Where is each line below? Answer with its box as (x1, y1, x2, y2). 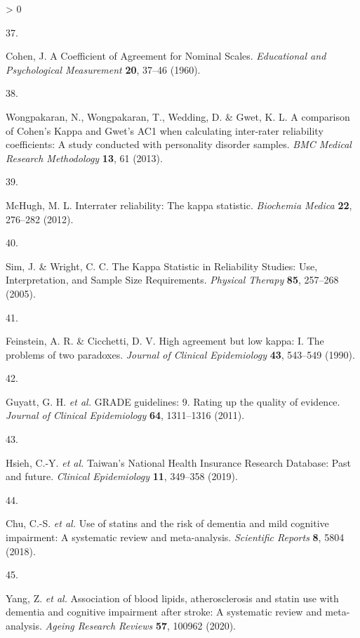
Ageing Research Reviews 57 (45, 618, 167, 632)
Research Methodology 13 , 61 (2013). (6, 150, 163, 165)
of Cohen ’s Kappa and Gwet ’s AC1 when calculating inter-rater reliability (6, 123, 324, 138)
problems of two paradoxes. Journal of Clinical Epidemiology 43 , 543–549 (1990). (6, 347, 355, 361)
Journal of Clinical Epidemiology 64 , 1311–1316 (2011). (6, 408, 245, 423)
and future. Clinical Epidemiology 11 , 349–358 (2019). (6, 469, 238, 484)
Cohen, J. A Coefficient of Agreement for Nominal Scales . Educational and (6, 48, 326, 63)
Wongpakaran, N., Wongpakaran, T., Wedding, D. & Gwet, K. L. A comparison (6, 109, 350, 124)
